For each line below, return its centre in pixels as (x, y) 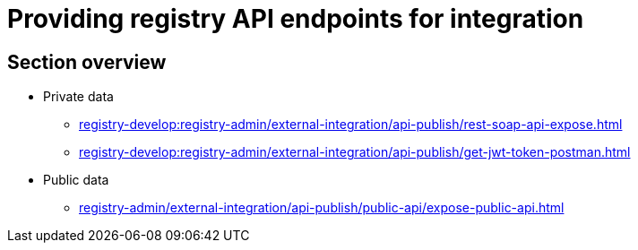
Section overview (87, 62)
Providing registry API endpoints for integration (296, 19)
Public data (76, 180)
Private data (78, 97)
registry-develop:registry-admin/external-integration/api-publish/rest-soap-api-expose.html (351, 125)
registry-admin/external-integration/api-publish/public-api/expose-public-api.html (322, 208)
